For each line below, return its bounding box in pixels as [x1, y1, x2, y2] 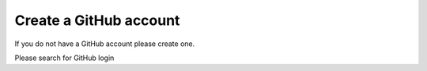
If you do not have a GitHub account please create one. [14, 39, 195, 48]
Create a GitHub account [14, 12, 180, 29]
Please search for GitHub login [14, 53, 115, 62]
